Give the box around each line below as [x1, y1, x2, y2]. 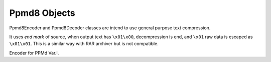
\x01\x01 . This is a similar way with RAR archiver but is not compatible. [9, 41, 159, 47]
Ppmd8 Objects [9, 7, 75, 18]
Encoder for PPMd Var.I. [9, 50, 59, 56]
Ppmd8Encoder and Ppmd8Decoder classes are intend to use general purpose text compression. [9, 25, 211, 31]
